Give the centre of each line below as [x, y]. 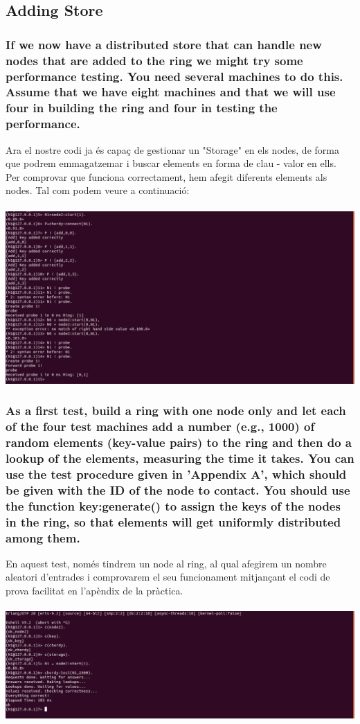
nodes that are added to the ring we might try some [154, 60]
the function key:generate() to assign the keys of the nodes [173, 505]
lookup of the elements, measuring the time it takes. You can [180, 458]
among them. [43, 537]
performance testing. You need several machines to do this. [174, 76]
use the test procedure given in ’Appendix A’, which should [176, 474]
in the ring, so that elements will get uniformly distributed [173, 521]
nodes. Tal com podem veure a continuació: [98, 190]
